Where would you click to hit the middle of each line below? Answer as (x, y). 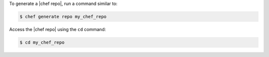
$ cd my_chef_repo (42, 42)
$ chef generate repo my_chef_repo (63, 16)
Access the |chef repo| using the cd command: (58, 29)
